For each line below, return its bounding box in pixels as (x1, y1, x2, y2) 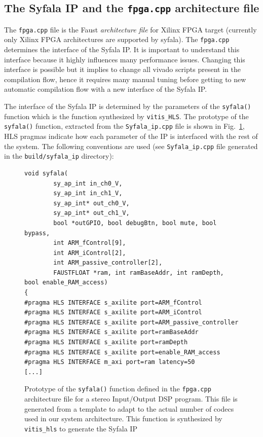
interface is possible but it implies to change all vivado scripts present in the (4, 64, 241, 75)
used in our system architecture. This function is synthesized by (24, 413, 222, 424)
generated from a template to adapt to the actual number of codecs (24, 403, 234, 414)
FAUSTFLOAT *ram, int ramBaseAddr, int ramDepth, (53, 269, 224, 276)
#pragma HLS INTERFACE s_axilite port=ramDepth (24, 339, 188, 346)
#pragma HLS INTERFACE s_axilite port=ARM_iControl (24, 309, 202, 316)
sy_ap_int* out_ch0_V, (53, 199, 130, 207)
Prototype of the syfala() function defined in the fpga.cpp (24, 383, 211, 394)
